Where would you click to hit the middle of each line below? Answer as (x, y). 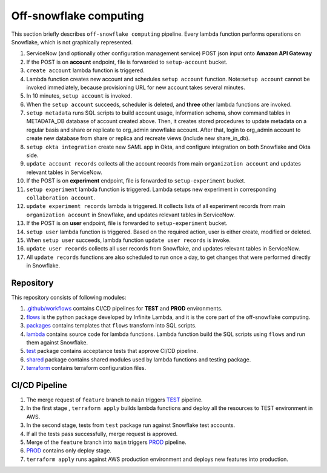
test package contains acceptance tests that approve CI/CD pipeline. (112, 351)
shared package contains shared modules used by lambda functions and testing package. (139, 359)
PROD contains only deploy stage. (69, 451)
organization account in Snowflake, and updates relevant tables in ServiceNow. (131, 215)
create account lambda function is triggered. (85, 70)
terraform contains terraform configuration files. (86, 368)
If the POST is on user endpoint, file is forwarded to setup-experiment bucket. (127, 223)
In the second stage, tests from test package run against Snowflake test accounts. (131, 425)
